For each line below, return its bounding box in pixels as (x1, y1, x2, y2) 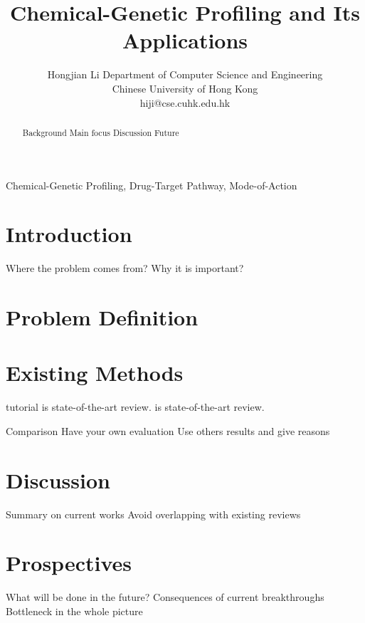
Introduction (6, 219, 132, 248)
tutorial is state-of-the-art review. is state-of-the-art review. (6, 399, 265, 414)
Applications (122, 26, 248, 55)
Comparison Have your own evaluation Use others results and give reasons (6, 423, 330, 438)
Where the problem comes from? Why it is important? (6, 261, 244, 276)
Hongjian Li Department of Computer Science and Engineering (47, 67, 323, 82)
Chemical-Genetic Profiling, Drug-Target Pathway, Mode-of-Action (6, 177, 297, 192)
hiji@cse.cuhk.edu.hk (139, 95, 231, 110)
